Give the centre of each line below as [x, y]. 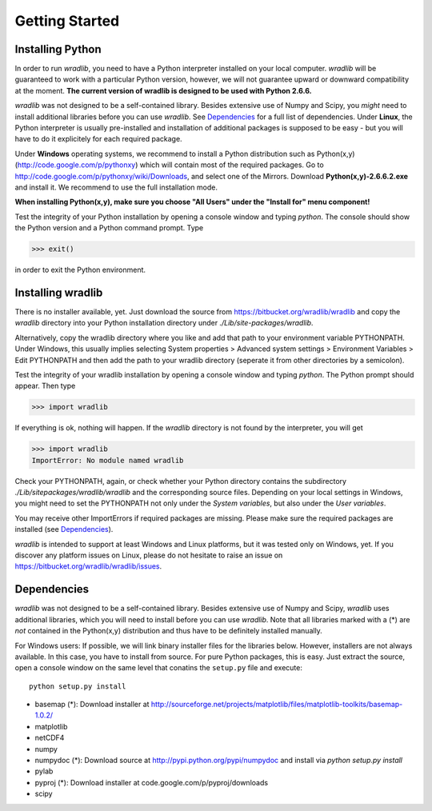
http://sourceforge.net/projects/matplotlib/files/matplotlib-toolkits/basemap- [277, 705]
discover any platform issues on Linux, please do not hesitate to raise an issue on [149, 555]
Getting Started [67, 21]
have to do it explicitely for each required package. [99, 139]
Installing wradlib [59, 292]
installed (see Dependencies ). [64, 529]
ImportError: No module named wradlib [108, 460]
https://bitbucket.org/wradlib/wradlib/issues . [88, 566]
